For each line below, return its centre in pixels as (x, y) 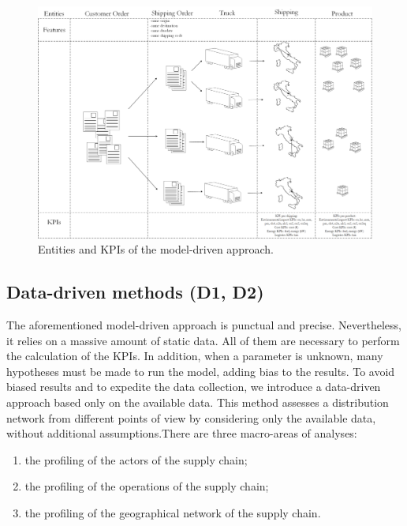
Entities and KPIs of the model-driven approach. (156, 249)
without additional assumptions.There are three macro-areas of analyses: (182, 433)
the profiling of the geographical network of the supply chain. (173, 512)
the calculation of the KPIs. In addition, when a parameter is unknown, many (195, 356)
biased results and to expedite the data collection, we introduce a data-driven (194, 387)
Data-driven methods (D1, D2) (135, 292)
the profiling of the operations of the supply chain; (147, 486)
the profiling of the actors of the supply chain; (136, 459)
